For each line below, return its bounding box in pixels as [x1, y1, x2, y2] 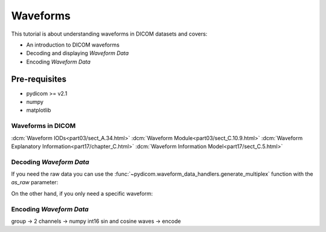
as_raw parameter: [11, 179, 59, 186]
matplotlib [26, 106, 51, 114]
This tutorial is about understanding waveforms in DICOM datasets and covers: [11, 30, 208, 37]
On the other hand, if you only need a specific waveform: [11, 190, 153, 197]
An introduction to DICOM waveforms [26, 41, 120, 48]
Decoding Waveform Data [11, 158, 90, 166]
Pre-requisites [11, 74, 66, 84]
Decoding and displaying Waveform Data [26, 50, 129, 57]
